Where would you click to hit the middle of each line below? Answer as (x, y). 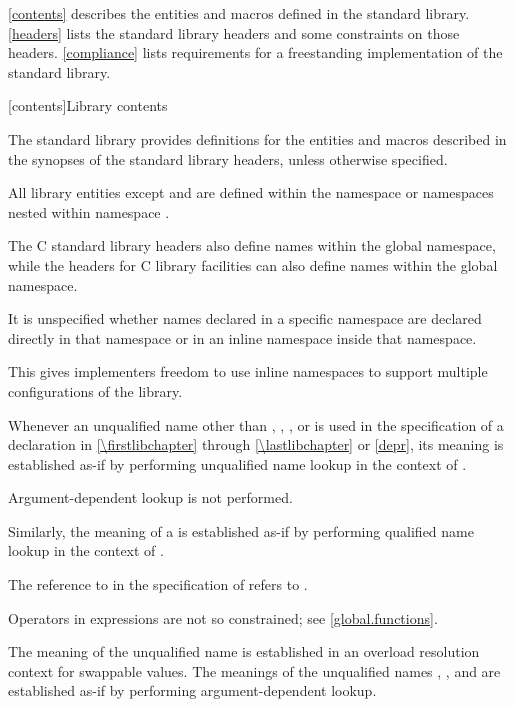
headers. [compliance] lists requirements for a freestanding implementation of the (255, 52)
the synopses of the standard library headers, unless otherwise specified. (228, 158)
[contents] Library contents (88, 105)
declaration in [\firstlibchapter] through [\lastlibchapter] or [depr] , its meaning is (256, 444)
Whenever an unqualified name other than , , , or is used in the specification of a (256, 424)
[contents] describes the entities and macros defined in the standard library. (239, 13)
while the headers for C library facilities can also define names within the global (253, 264)
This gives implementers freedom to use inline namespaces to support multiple (248, 371)
